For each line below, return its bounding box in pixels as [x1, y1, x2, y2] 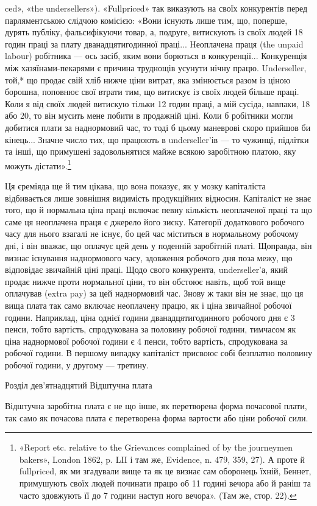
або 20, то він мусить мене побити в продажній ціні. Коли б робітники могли [5, 109, 293, 122]
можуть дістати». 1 [5, 157, 71, 172]
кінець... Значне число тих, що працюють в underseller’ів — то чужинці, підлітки [5, 133, 309, 146]
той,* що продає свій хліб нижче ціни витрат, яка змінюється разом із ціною [5, 73, 291, 86]
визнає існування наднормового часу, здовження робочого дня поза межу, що [5, 251, 293, 264]
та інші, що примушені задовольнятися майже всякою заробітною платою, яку [5, 145, 296, 158]
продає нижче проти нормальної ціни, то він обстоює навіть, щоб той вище [5, 275, 286, 287]
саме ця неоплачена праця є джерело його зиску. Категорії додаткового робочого [5, 215, 304, 228]
